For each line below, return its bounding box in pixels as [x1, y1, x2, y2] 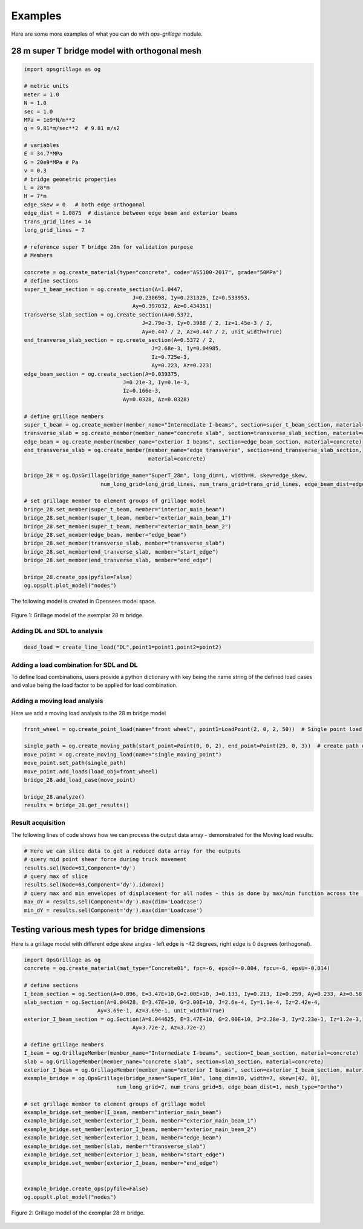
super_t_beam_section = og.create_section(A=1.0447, [24, 286, 184, 293]
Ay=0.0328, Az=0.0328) [122, 396, 190, 402]
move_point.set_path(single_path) [24, 759, 126, 767]
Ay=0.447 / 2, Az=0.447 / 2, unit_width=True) [142, 328, 283, 335]
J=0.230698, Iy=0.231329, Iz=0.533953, [132, 294, 251, 301]
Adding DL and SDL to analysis [11, 626, 103, 635]
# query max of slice [24, 873, 88, 880]
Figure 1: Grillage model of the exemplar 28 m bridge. [11, 611, 144, 618]
